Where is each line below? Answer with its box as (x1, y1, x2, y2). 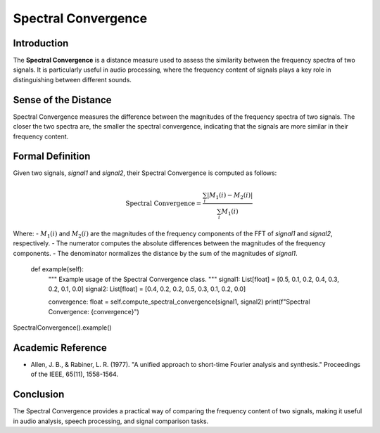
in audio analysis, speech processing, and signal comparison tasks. (13, 417, 209, 425)
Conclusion (13, 389, 65, 401)
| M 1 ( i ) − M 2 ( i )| (206, 190, 253, 200)
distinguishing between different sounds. (13, 75, 132, 84)
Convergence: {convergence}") (48, 307, 140, 316)
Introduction (13, 37, 69, 49)
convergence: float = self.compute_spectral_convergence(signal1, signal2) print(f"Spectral (48, 297, 310, 306)
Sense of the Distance (13, 93, 112, 105)
